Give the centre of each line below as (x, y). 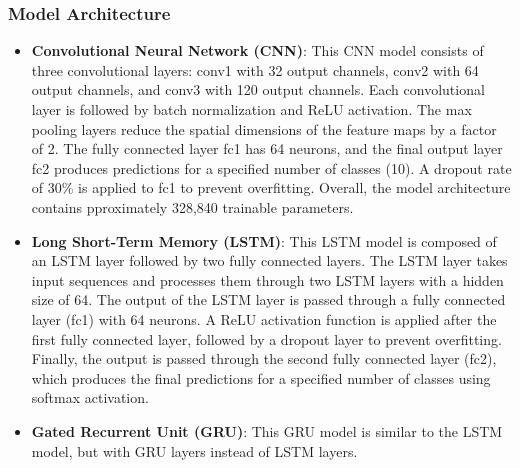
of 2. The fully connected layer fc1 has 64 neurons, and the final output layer (267, 148)
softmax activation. (90, 397)
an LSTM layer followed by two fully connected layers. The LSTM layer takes (269, 260)
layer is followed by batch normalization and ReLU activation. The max (251, 109)
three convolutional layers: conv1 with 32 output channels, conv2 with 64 (255, 69)
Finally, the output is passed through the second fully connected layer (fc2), (264, 358)
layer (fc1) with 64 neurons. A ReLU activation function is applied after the (264, 318)
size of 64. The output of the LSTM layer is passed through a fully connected (268, 299)
